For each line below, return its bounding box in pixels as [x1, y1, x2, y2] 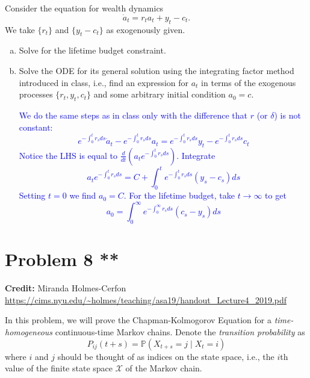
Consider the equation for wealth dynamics [5, 2, 164, 14]
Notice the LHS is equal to [19, 149, 117, 161]
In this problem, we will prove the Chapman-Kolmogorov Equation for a [5, 314, 272, 326]
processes [19, 88, 53, 101]
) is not [274, 108, 301, 121]
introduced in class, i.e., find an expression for [19, 76, 189, 88]
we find [69, 189, 96, 202]
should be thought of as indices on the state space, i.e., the [57, 350, 274, 362]
